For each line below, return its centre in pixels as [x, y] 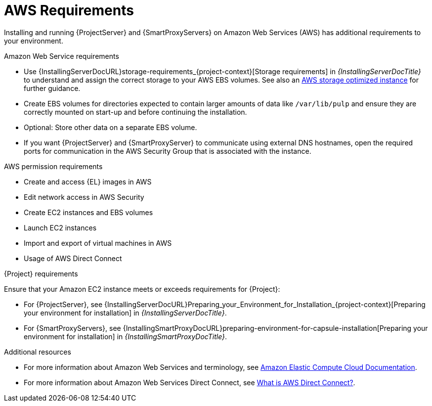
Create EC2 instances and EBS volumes [88, 212]
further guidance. [52, 88]
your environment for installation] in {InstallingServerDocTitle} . [125, 313]
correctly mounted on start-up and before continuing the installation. [135, 112]
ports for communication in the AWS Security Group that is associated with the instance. [168, 151]
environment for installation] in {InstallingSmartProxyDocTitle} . [126, 336]
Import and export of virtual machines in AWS [98, 243]
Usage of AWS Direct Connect [73, 258]
